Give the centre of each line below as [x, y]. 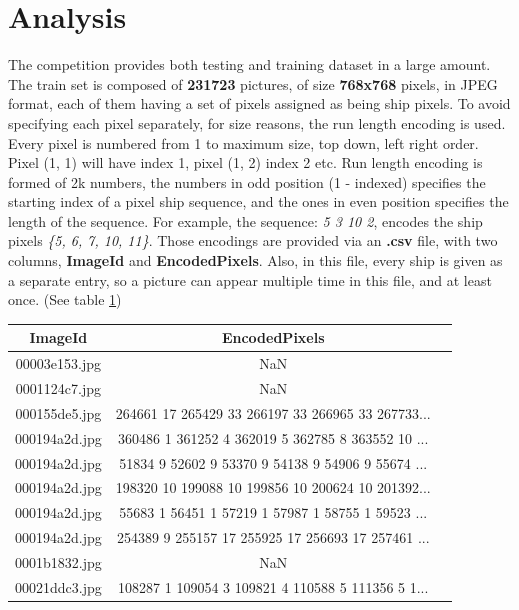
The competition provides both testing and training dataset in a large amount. [249, 64]
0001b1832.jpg [58, 561]
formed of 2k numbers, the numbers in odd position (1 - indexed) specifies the [247, 181]
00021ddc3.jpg [58, 586]
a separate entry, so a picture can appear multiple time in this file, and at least [250, 279]
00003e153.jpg [58, 363]
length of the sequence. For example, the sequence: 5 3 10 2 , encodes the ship [245, 220]
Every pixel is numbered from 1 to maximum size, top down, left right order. [243, 142]
